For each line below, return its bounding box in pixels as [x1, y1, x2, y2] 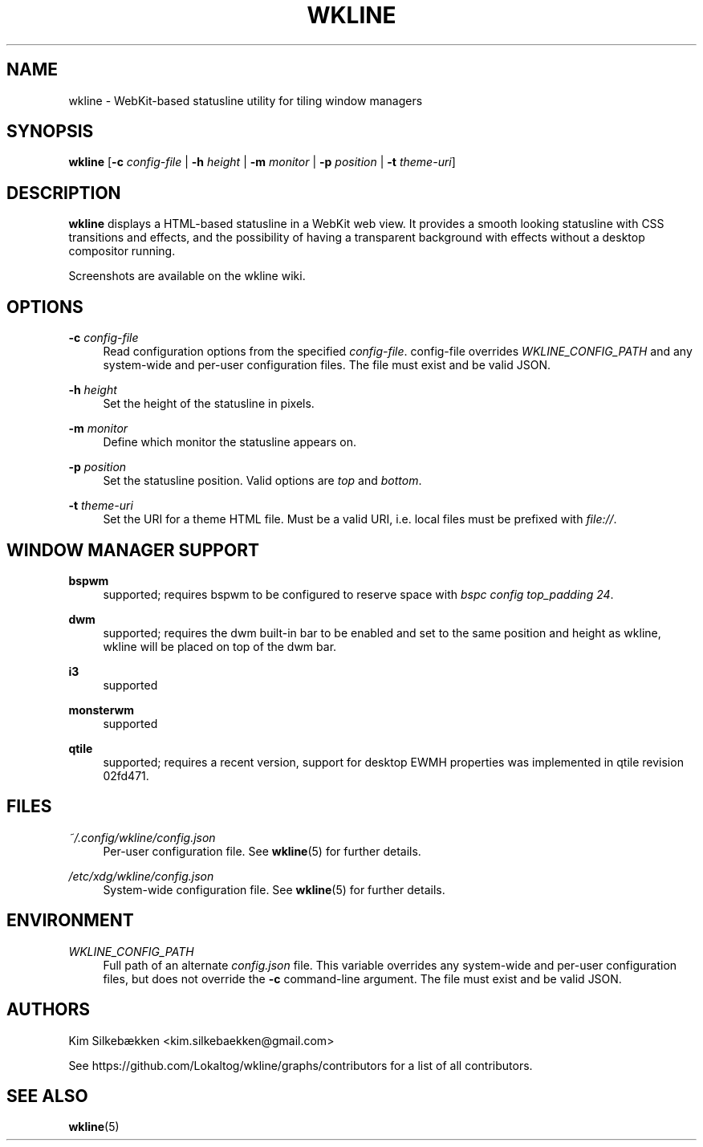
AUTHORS [6, 999, 91, 1020]
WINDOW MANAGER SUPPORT [6, 539, 259, 560]
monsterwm [68, 702, 135, 717]
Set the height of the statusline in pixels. [103, 397, 315, 411]
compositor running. [68, 244, 176, 258]
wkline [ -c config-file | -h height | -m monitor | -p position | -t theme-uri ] [68, 155, 456, 169]
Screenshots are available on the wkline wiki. [68, 269, 306, 283]
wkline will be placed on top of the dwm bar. [103, 639, 337, 653]
